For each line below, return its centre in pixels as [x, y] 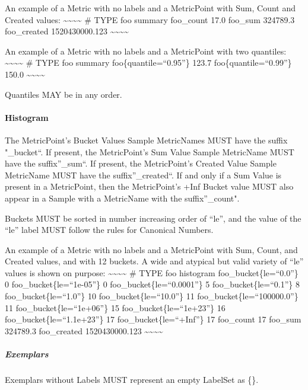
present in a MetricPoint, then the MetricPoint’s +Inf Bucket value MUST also [149, 186]
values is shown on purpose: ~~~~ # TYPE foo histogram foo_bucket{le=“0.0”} [152, 272]
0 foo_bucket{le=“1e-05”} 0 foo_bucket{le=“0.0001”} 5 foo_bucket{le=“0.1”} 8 [152, 284]
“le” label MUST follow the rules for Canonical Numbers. [109, 230]
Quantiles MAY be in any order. [63, 94]
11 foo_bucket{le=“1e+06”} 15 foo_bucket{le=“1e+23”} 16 [115, 307]
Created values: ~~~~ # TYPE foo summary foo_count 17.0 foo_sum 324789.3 [150, 19]
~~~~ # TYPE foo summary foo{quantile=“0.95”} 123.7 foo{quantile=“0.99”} [148, 63]
